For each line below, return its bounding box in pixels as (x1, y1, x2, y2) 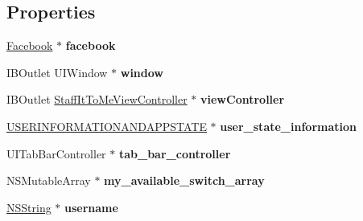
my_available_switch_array (104, 172, 265, 189)
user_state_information (220, 117, 357, 134)
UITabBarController (6, 145, 106, 162)
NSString (6, 198, 52, 215)
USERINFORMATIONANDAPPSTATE (6, 117, 207, 134)
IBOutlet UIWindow (6, 63, 108, 80)
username (64, 198, 118, 215)
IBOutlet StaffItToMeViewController (6, 91, 188, 108)
